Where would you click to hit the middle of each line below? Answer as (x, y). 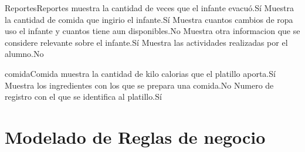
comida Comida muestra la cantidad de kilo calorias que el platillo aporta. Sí (140, 73)
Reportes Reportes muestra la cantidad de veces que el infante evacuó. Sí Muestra (149, 8)
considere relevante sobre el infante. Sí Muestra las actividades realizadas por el (146, 42)
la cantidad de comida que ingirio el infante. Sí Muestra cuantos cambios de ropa (149, 19)
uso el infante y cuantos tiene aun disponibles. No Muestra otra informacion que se (152, 31)
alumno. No (24, 54)
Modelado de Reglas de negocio (135, 136)
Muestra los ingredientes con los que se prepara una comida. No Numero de (139, 85)
